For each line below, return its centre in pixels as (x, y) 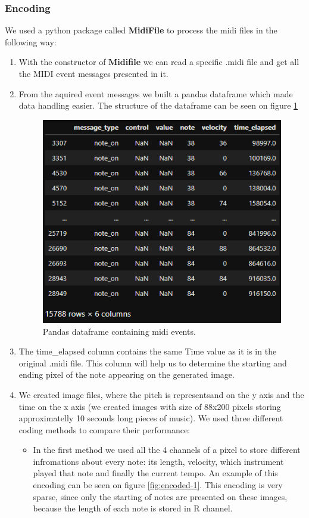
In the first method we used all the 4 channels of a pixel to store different (167, 450)
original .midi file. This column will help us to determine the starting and (153, 363)
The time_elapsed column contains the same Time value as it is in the (148, 351)
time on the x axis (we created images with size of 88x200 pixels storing (150, 406)
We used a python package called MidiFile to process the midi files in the (141, 30)
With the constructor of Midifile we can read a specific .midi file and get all (159, 62)
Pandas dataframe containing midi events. (119, 331)
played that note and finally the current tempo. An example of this (155, 473)
